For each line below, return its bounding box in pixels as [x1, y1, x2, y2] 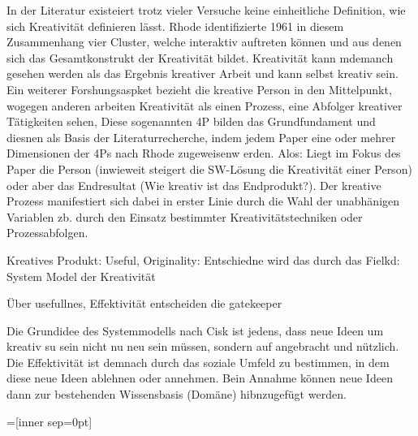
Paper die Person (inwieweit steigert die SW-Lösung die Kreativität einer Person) [6, 160, 412, 177]
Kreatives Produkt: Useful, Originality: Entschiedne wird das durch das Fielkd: [6, 251, 400, 268]
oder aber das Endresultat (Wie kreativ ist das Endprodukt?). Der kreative [6, 176, 381, 193]
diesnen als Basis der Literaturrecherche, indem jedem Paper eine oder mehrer [6, 128, 396, 145]
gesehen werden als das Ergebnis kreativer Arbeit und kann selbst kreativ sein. [6, 65, 399, 82]
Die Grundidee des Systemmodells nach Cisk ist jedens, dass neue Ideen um [6, 322, 384, 339]
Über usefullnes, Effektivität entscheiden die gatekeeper [6, 295, 282, 312]
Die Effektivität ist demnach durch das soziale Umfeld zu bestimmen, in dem [6, 353, 390, 370]
